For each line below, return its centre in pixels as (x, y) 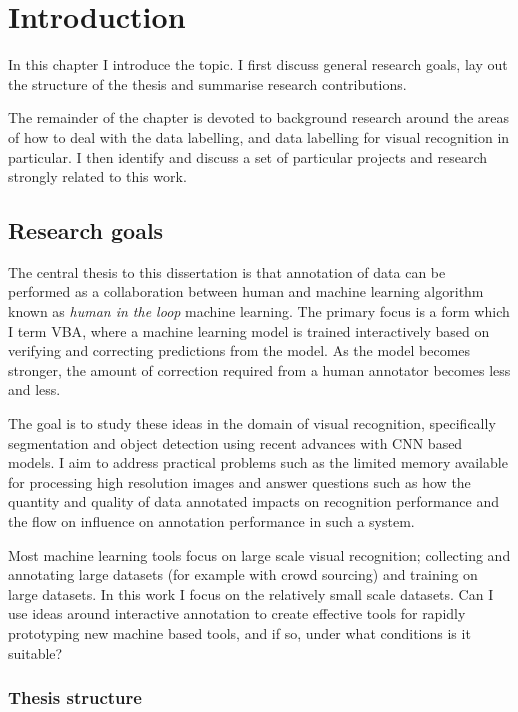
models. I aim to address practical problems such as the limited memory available (258, 462)
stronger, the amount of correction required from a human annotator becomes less (259, 369)
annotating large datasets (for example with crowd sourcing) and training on (243, 574)
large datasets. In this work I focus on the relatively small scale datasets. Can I (251, 593)
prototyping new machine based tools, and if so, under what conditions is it (239, 632)
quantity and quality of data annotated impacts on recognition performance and (254, 501)
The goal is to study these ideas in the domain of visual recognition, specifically (252, 423)
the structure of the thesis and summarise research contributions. (207, 83)
